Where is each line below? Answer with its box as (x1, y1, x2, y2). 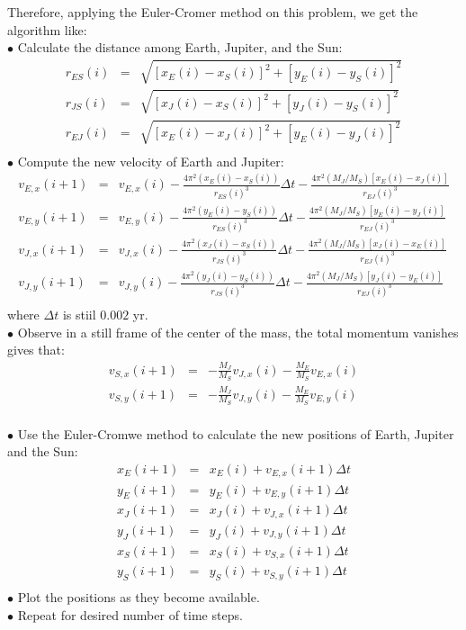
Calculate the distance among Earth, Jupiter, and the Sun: (17, 38, 343, 57)
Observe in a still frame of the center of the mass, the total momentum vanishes (17, 322, 459, 341)
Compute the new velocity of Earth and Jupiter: (17, 151, 284, 170)
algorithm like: (7, 20, 87, 39)
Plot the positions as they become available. (17, 587, 260, 606)
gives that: (7, 340, 65, 359)
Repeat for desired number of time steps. (17, 605, 243, 624)
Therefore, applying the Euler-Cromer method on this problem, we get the (7, 3, 418, 21)
